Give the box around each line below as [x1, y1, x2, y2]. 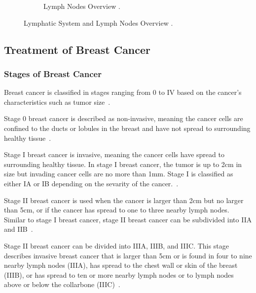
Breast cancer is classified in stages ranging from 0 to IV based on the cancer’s [4, 87, 242, 97]
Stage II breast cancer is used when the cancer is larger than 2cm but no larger [4, 195, 244, 205]
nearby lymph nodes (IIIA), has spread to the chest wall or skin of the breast [4, 260, 238, 270]
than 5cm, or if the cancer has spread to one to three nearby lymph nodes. [4, 205, 229, 215]
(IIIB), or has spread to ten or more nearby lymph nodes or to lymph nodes [4, 269, 234, 280]
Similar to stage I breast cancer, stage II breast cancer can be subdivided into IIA [4, 214, 252, 224]
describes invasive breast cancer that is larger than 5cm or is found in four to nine [4, 250, 252, 260]
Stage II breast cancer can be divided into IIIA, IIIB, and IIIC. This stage [4, 240, 229, 251]
